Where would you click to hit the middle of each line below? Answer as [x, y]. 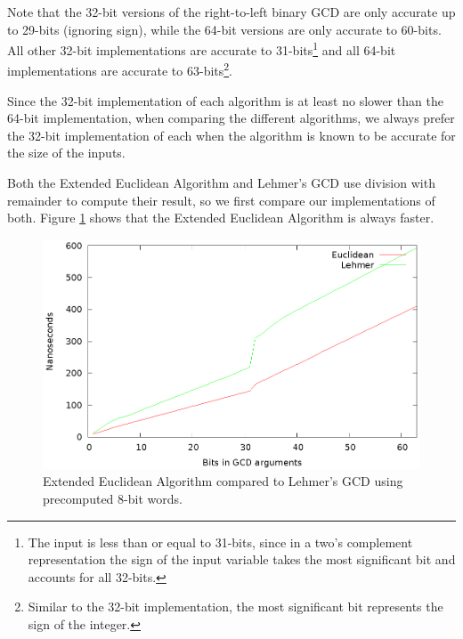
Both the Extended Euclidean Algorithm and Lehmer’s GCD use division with [221, 183]
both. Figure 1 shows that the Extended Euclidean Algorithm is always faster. [221, 218]
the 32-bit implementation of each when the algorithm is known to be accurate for [231, 135]
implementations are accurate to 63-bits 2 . [120, 69]
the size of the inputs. [66, 153]
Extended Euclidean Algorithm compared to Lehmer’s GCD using [223, 481]
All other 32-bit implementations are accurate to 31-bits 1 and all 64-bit [202, 49]
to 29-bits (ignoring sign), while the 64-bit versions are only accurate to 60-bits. [224, 29]
